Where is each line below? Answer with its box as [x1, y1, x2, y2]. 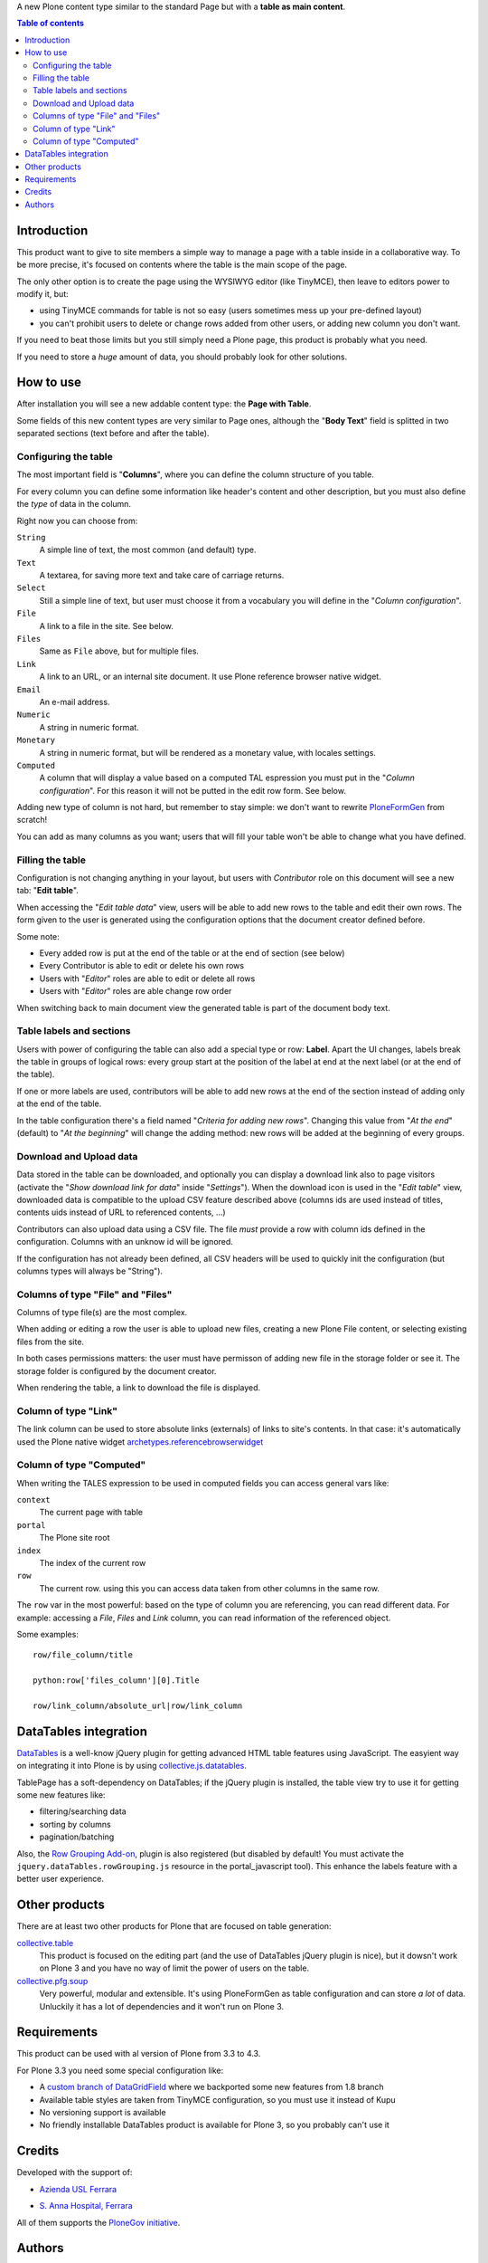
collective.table [16, 1937, 74, 1948]
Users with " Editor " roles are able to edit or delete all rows [39, 973, 256, 984]
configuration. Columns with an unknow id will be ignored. [16, 1237, 234, 1247]
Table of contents [16, 18, 85, 29]
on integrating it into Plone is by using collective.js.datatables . [16, 1761, 248, 1771]
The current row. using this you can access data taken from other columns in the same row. [39, 1582, 380, 1593]
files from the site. [16, 1336, 85, 1347]
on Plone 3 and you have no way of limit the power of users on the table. [39, 1962, 310, 1973]
